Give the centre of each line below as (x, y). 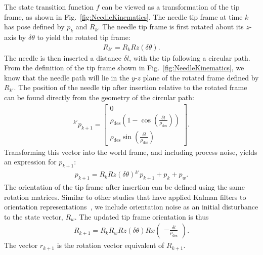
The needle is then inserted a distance (63, 57)
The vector (21, 245)
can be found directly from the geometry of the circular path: (99, 97)
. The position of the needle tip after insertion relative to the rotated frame (130, 87)
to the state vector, (34, 216)
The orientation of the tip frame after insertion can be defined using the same (124, 187)
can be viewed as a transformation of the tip (171, 7)
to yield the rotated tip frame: (84, 37)
